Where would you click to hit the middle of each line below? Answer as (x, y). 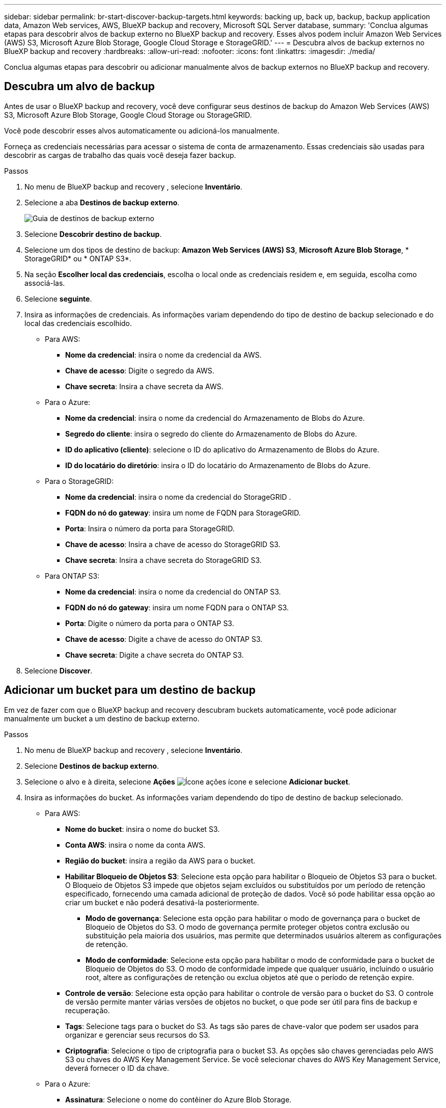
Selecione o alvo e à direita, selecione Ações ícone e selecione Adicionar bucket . (187, 781)
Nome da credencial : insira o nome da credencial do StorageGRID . (178, 497)
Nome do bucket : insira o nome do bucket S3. (143, 829)
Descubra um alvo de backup (80, 87)
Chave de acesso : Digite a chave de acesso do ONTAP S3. (164, 639)
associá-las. (45, 283)
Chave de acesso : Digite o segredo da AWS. (140, 370)
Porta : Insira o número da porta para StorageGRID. (150, 528)
